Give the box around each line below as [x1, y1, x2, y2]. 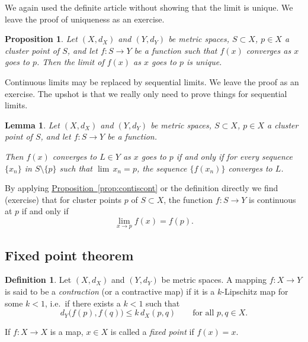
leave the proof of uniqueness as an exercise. [5, 12, 165, 25]
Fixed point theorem [5, 246, 134, 264]
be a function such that [134, 44, 217, 56]
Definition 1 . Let [5, 273, 72, 286]
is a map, [50, 325, 84, 338]
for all [192, 309, 214, 318]
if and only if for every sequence [176, 150, 293, 162]
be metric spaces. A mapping [161, 273, 267, 286]
